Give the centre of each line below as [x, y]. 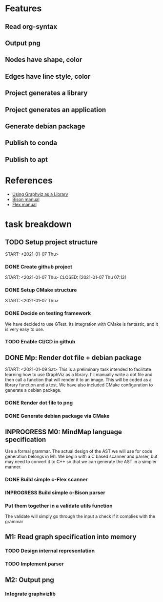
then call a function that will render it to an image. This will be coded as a [79, 380]
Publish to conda [31, 143]
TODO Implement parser [35, 564]
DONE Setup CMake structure [41, 290]
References [29, 180]
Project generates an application [56, 110]
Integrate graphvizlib [31, 594]
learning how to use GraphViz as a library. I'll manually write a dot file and [79, 375]
